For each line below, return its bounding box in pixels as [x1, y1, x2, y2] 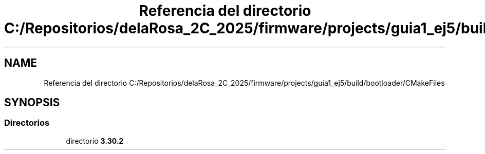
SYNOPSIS [4, 96, 60, 109]
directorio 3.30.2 [66, 136, 124, 145]
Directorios [4, 118, 50, 128]
